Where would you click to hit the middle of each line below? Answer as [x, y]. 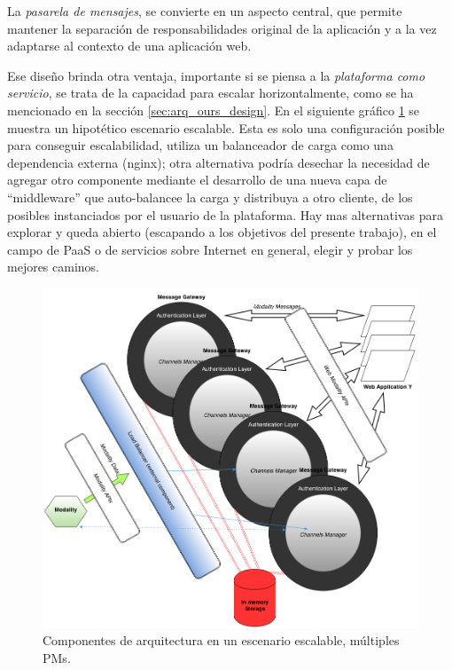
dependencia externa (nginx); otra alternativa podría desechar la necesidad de [218, 162]
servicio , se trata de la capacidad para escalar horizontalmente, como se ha [210, 93]
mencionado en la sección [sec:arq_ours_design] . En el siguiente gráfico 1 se [214, 110]
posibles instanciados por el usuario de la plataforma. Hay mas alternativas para [225, 214]
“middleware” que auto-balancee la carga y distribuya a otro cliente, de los [210, 197]
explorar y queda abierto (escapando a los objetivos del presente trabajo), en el [222, 232]
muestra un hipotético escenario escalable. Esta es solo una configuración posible [226, 127]
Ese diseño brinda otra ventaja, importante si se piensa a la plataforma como [216, 75]
